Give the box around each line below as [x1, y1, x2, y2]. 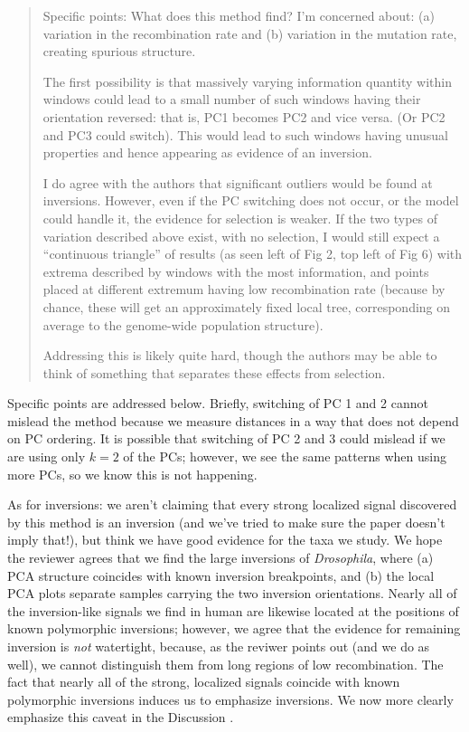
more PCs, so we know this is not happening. [7, 464, 258, 483]
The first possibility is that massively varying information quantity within [42, 71, 452, 90]
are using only [7, 447, 86, 466]
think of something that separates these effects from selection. [42, 363, 386, 382]
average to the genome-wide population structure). [42, 315, 324, 334]
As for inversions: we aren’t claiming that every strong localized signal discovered [7, 495, 457, 514]
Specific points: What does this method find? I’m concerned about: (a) [42, 6, 435, 24]
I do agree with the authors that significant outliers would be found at [42, 173, 433, 192]
